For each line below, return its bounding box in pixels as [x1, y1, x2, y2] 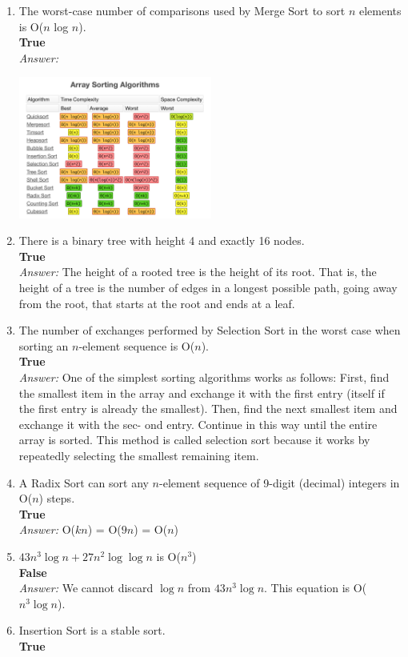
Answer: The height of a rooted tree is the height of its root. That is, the [18, 263, 377, 280]
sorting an [18, 337, 69, 354]
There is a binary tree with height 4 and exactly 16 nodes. [18, 232, 305, 249]
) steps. [38, 490, 75, 507]
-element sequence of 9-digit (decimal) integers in [159, 474, 400, 491]
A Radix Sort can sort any [18, 474, 149, 491]
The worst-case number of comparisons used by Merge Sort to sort [18, 2, 346, 18]
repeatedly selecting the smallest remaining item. [18, 447, 259, 463]
